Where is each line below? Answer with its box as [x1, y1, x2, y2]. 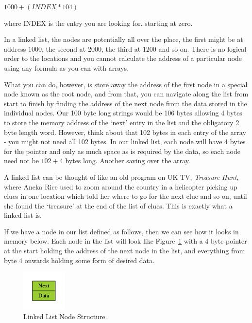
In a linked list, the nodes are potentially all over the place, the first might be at [4, 34, 243, 44]
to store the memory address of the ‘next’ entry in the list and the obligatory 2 [4, 117, 239, 127]
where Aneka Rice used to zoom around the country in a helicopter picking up [4, 181, 237, 191]
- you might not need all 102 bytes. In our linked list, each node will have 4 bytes [4, 136, 246, 147]
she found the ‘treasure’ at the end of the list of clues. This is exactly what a [4, 200, 233, 210]
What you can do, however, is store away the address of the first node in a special [4, 79, 248, 89]
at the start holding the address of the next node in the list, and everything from [4, 246, 245, 256]
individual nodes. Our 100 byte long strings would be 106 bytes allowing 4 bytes [4, 108, 242, 118]
